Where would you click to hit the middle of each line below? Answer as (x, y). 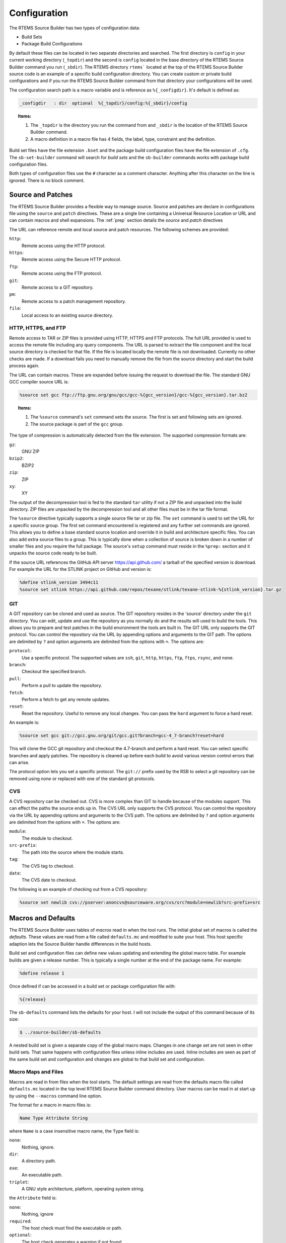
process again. (24, 366)
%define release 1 (42, 973)
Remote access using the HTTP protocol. (64, 246)
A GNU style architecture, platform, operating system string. (83, 1189)
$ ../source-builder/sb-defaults (60, 1032)
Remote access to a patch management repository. (74, 301)
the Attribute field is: (33, 1198)
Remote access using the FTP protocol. (62, 273)
